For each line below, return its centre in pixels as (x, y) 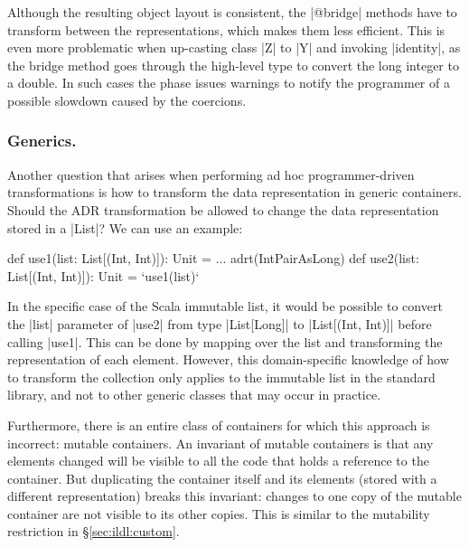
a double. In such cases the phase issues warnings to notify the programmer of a (229, 83)
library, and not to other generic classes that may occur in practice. (194, 395)
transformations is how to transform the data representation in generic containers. (234, 192)
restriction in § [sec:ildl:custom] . (94, 531)
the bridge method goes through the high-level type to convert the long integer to (233, 65)
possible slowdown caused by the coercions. (127, 100)
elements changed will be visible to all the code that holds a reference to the (218, 461)
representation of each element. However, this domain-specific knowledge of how (228, 359)
